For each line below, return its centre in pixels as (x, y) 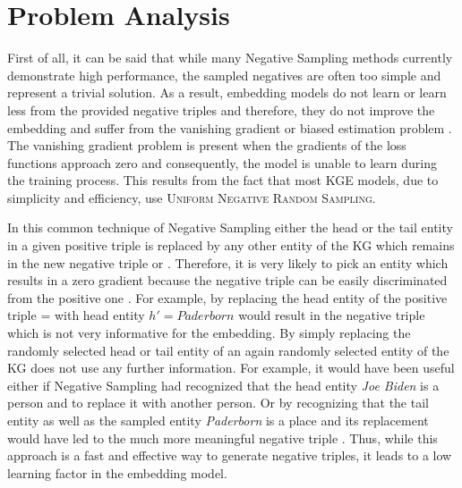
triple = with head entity (76, 315)
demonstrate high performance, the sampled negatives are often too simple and (224, 75)
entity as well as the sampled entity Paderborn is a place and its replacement (218, 420)
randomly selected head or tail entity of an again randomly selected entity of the (228, 350)
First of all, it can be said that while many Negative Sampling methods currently (230, 58)
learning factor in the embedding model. (117, 472)
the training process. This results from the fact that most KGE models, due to (223, 180)
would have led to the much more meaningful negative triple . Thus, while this (222, 438)
